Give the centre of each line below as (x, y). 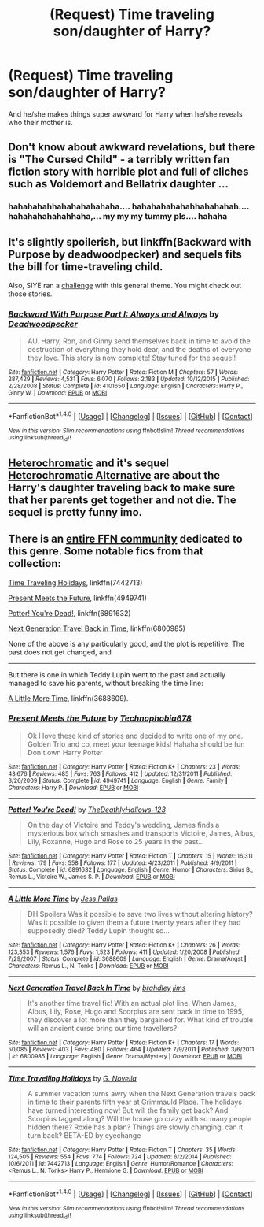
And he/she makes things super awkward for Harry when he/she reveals (125, 114)
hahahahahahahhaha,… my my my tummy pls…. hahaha (118, 217)
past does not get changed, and (60, 652)
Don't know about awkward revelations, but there (132, 147)
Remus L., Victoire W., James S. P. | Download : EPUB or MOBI (92, 877)
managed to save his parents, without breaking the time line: (106, 683)
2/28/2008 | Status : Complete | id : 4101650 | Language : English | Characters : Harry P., (126, 386)
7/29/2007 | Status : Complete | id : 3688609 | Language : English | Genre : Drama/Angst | (127, 958)
